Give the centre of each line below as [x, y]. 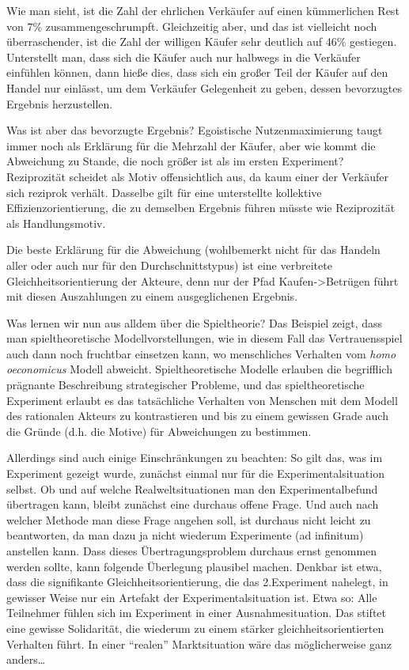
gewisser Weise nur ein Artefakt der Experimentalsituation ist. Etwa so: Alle [192, 597]
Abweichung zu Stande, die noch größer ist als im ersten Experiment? [175, 161]
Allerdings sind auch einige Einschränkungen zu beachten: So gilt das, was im [195, 458]
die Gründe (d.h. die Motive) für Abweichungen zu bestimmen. [159, 431]
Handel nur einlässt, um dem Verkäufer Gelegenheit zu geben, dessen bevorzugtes [204, 87]
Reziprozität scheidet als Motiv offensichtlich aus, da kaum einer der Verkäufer [197, 176]
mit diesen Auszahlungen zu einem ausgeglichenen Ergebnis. [152, 296]
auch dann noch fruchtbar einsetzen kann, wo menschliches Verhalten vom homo [201, 353]
